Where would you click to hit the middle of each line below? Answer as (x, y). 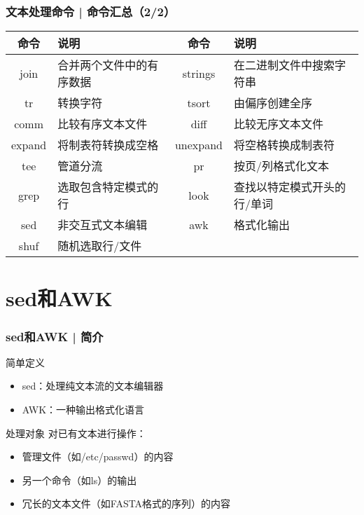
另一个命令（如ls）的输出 (79, 480)
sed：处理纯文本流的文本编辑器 (93, 386)
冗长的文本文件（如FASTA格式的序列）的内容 (126, 503)
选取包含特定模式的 (108, 187)
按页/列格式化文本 (282, 166)
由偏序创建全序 (273, 103)
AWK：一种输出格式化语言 (83, 409)
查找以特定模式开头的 (290, 187)
